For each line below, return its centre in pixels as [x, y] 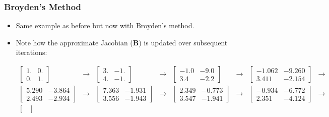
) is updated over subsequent [183, 42]
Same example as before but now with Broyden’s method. [105, 25]
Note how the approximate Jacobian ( [74, 42]
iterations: [31, 52]
